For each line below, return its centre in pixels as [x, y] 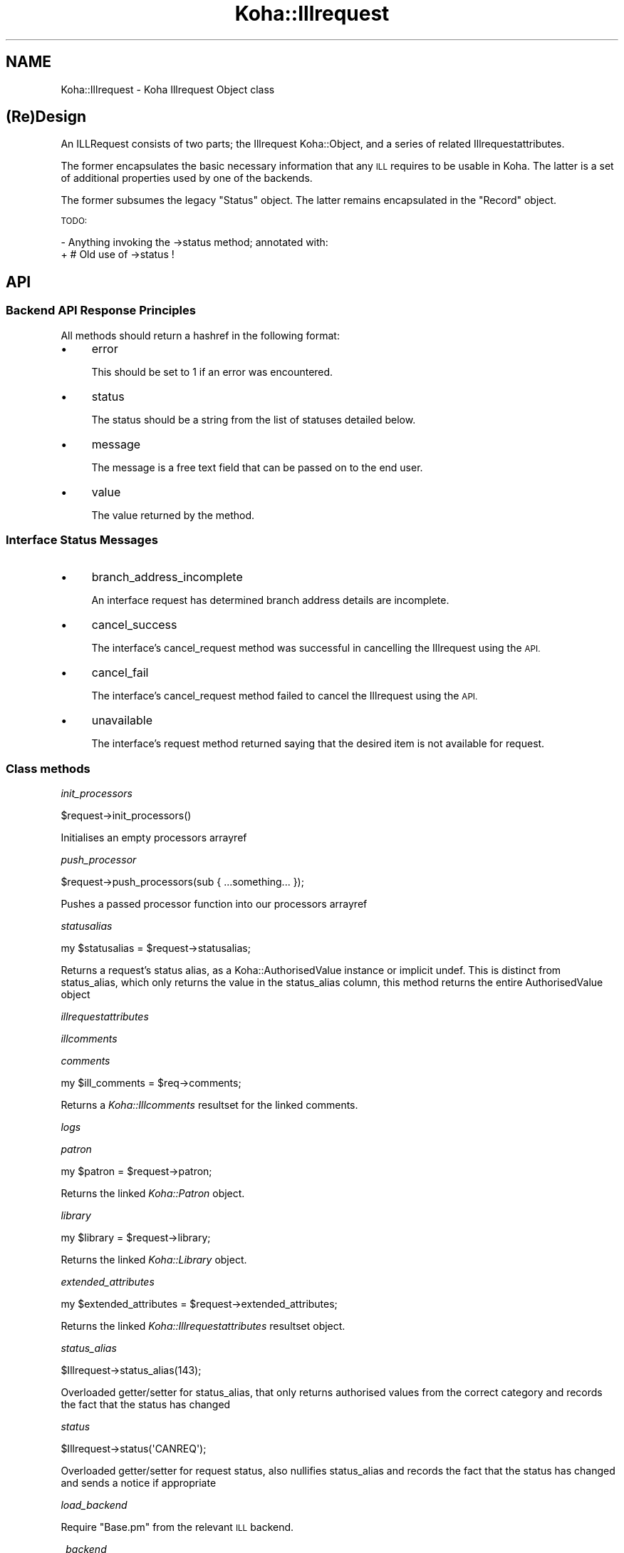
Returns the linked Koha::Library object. [154, 1260]
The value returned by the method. [173, 515]
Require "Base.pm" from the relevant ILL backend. [177, 1527]
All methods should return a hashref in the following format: [200, 335]
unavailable [122, 721]
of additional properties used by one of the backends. [187, 178]
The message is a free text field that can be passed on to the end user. [257, 467]
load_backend [94, 1505]
